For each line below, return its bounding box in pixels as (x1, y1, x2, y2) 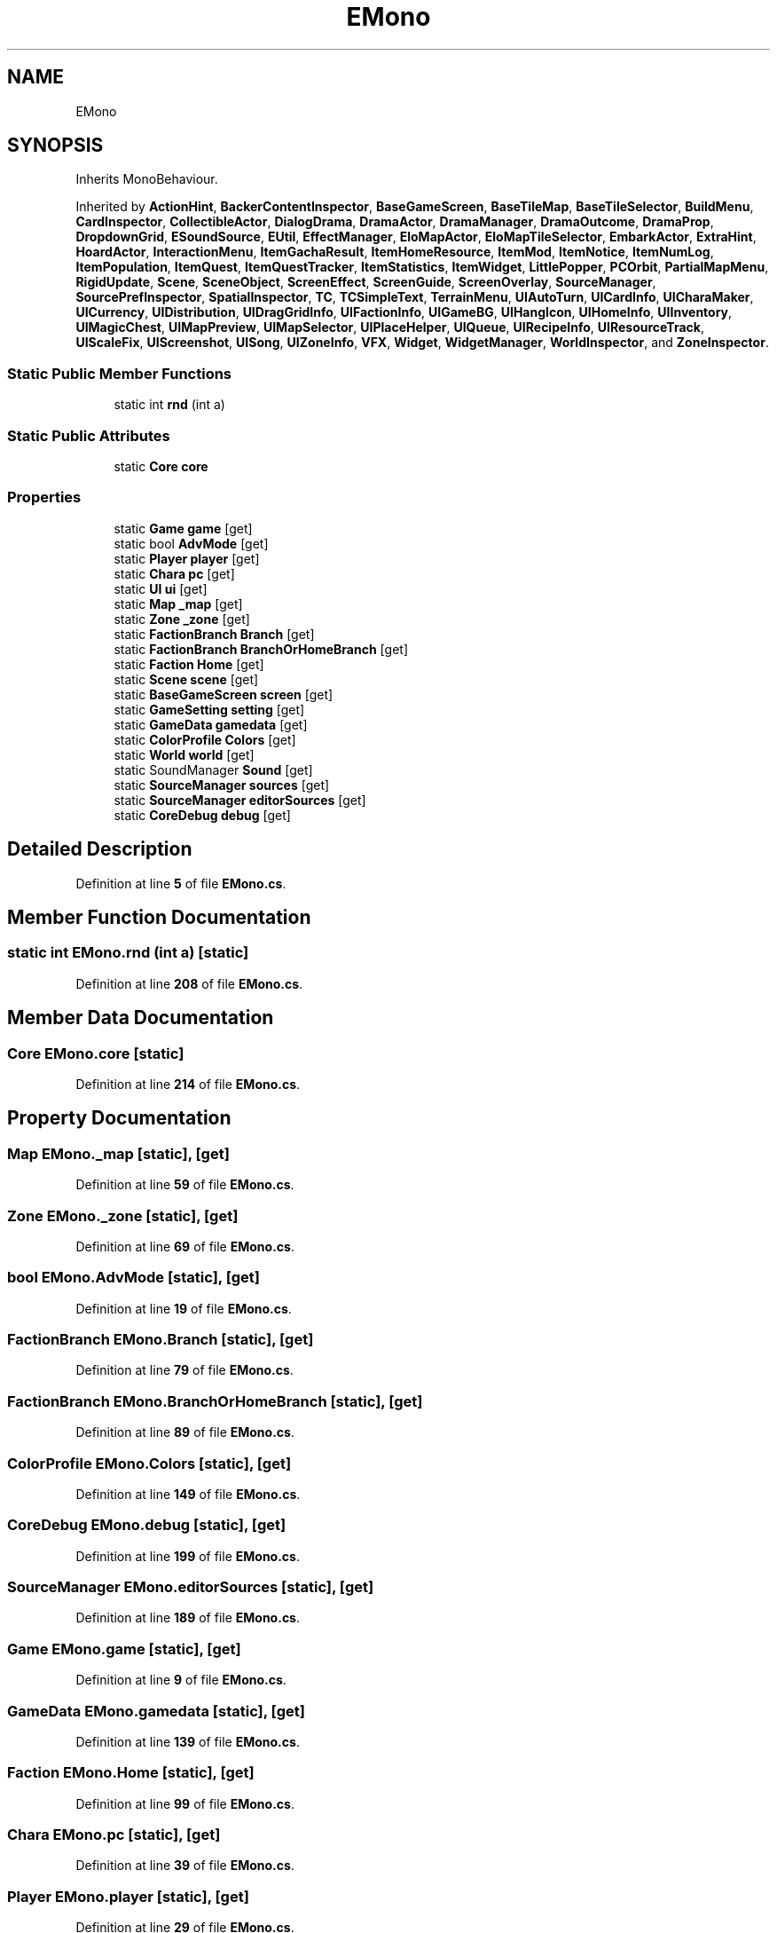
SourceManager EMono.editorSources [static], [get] (7, 1578, 374, 1597)
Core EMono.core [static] (7, 1044, 184, 1062)
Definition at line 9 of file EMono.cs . (75, 1672, 286, 1688)
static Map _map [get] (114, 596, 243, 611)
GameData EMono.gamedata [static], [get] (7, 1701, 305, 1720)
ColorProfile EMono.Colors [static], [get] (7, 1454, 292, 1472)
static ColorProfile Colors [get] (114, 731, 296, 747)
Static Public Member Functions (7, 364, 232, 383)
